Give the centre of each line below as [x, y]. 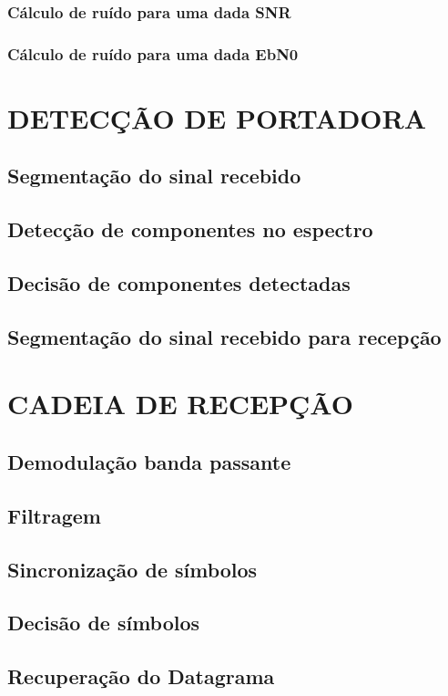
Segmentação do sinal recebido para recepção [224, 336]
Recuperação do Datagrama [141, 676]
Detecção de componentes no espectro [190, 229]
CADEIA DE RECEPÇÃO [180, 404]
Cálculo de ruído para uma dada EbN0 [153, 53]
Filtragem [54, 515]
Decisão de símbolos [104, 623]
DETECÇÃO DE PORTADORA [217, 117]
